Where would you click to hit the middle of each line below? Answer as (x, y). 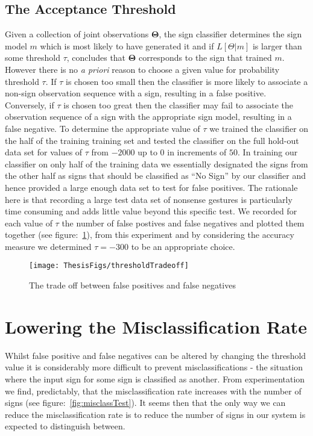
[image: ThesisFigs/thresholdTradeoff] (109, 266)
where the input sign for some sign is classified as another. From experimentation (155, 379)
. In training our (268, 152)
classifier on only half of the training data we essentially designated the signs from (156, 163)
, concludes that (96, 58)
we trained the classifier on (259, 128)
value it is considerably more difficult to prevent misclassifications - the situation (154, 367)
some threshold (33, 58)
